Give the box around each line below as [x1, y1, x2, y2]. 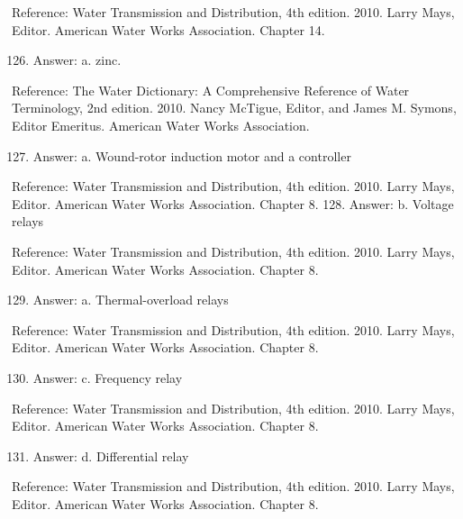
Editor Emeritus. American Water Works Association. [12, 115, 310, 134]
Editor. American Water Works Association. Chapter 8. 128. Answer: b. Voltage [12, 194, 454, 213]
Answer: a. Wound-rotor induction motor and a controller [32, 146, 351, 165]
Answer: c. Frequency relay [32, 368, 183, 387]
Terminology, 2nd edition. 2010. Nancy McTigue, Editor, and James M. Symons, [12, 98, 457, 117]
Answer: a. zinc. [32, 50, 122, 69]
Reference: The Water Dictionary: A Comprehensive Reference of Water [12, 80, 410, 99]
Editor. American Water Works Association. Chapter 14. [12, 20, 325, 39]
